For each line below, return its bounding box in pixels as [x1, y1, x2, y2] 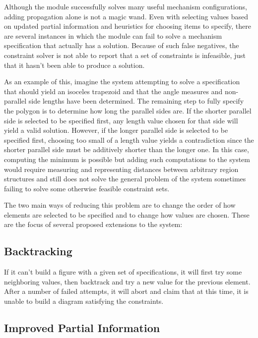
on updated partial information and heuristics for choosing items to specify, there [4, 21, 252, 31]
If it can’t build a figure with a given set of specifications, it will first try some [4, 267, 242, 277]
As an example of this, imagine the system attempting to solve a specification [4, 76, 240, 87]
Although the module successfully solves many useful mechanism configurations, [4, 1, 247, 11]
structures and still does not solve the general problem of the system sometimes [4, 173, 246, 184]
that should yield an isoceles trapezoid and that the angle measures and [4, 86, 223, 96]
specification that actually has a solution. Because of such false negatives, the [4, 40, 239, 51]
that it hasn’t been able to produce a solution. [4, 59, 145, 70]
